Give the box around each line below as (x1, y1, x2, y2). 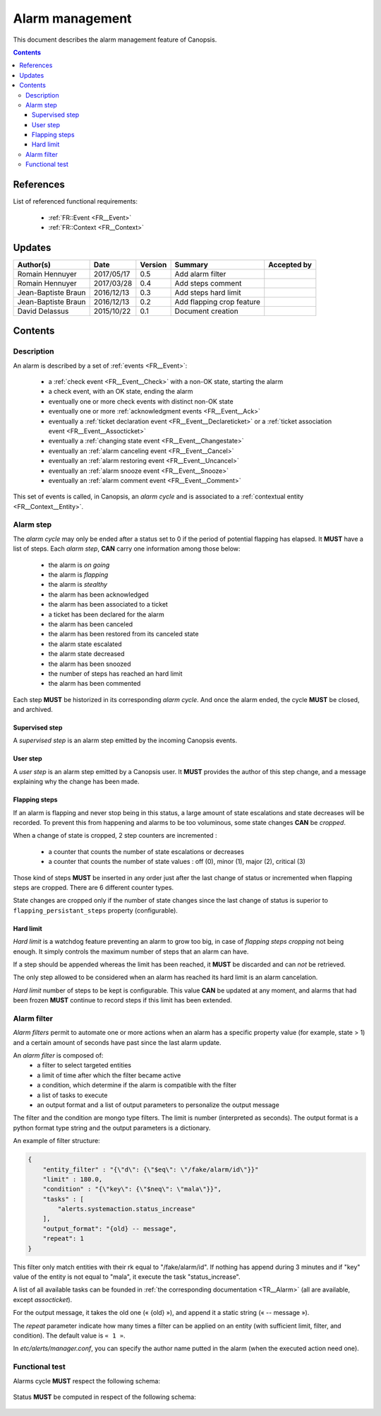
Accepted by (268, 259, 312, 269)
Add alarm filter (174, 269, 226, 279)
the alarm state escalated (48, 640, 123, 648)
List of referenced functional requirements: (13, 197, 138, 206)
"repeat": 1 (42, 1234, 85, 1243)
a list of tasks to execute (37, 1091, 108, 1099)
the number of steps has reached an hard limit (48, 669, 183, 678)
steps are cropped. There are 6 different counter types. (13, 883, 174, 891)
